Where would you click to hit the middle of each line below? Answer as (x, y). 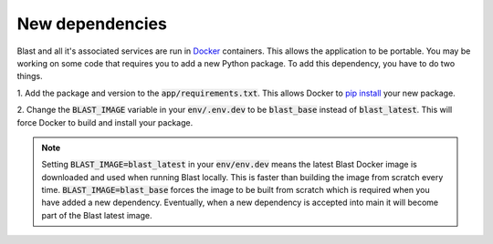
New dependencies (92, 24)
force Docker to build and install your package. (105, 122)
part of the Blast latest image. (97, 215)
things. (30, 76)
